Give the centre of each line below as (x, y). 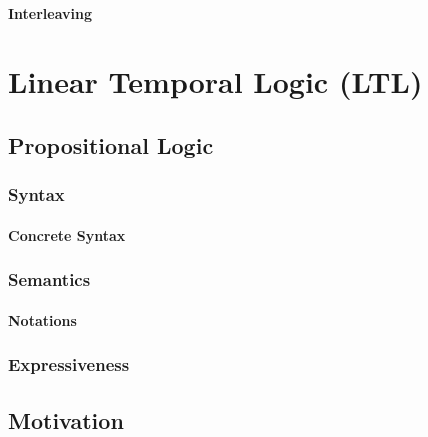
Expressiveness (69, 364)
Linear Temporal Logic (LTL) (215, 81)
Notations (42, 319)
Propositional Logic (111, 144)
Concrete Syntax (67, 234)
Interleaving (50, 12)
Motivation (66, 419)
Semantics (49, 279)
